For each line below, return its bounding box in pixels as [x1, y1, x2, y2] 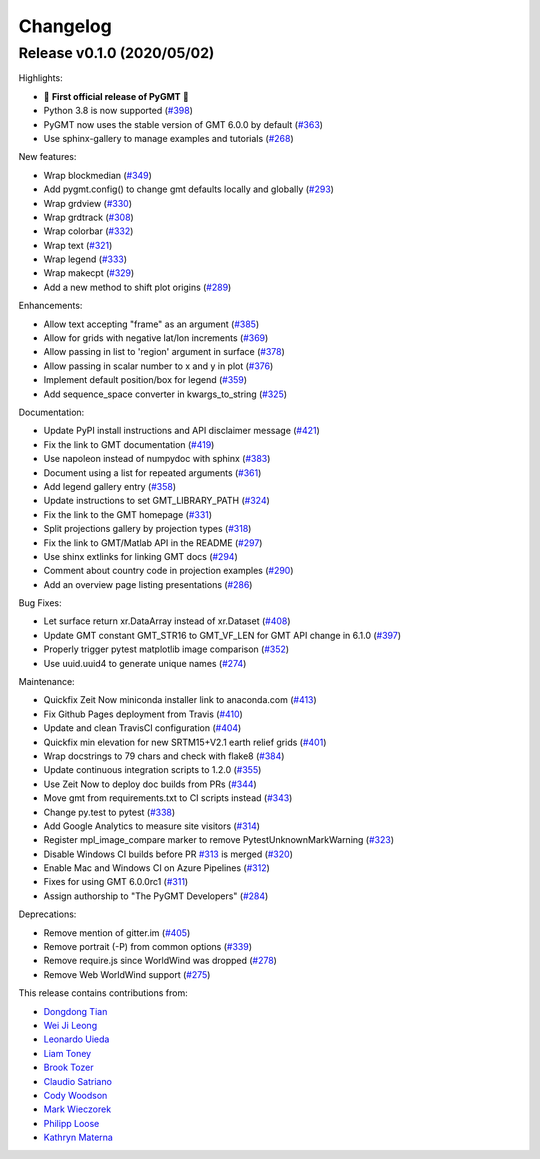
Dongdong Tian [43, 1005, 108, 1017]
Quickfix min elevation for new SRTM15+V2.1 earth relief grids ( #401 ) [43, 736, 327, 748]
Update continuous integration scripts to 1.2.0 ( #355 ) [43, 764, 262, 776]
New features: [18, 151, 77, 163]
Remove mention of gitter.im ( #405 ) [43, 926, 191, 939]
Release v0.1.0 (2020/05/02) [18, 44, 215, 62]
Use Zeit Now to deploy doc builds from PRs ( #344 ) [43, 778, 257, 790]
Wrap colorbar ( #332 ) [43, 225, 134, 237]
